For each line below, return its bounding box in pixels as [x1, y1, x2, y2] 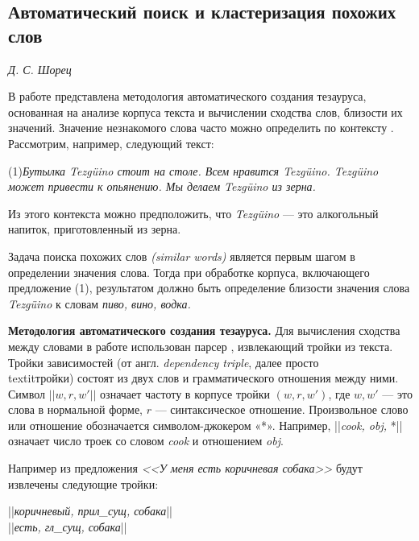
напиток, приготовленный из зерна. [8, 221, 181, 237]
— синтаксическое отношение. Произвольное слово [155, 401, 409, 418]
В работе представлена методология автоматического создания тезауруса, [8, 88, 367, 105]
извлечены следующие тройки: [8, 475, 159, 492]
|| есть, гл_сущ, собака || [8, 518, 127, 535]
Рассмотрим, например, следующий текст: [8, 134, 214, 151]
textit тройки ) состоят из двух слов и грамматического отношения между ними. [8, 370, 399, 386]
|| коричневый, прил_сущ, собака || [8, 502, 172, 519]
